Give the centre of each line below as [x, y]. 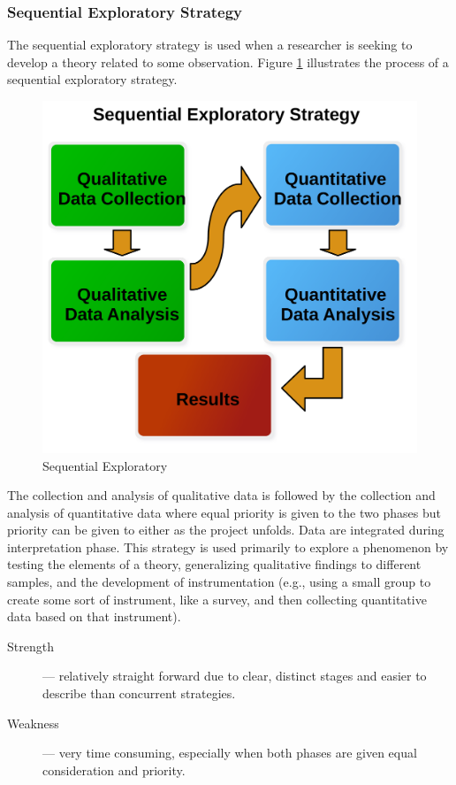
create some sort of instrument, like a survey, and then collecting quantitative [217, 599]
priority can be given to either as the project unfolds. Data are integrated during [226, 530]
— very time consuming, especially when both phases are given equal [230, 753]
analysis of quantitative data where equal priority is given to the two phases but [224, 512]
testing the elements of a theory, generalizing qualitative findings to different [214, 564]
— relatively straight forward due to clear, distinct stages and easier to [235, 676]
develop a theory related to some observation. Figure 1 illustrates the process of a [228, 62]
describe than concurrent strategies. [139, 693]
